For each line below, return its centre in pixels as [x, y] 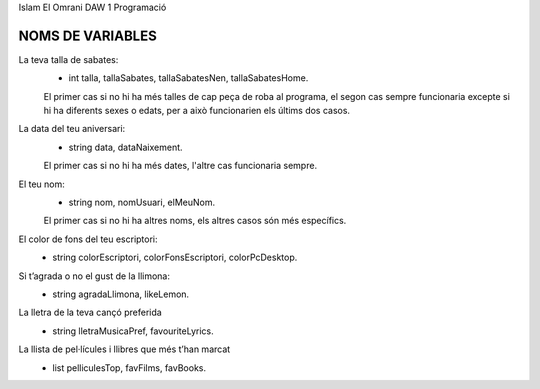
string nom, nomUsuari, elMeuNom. [141, 202]
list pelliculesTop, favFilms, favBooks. [129, 367]
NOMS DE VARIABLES [87, 35]
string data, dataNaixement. [126, 147]
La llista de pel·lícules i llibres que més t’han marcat [124, 349]
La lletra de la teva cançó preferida [90, 312]
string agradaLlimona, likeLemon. [121, 294]
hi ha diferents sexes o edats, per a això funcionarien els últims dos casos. [196, 111]
